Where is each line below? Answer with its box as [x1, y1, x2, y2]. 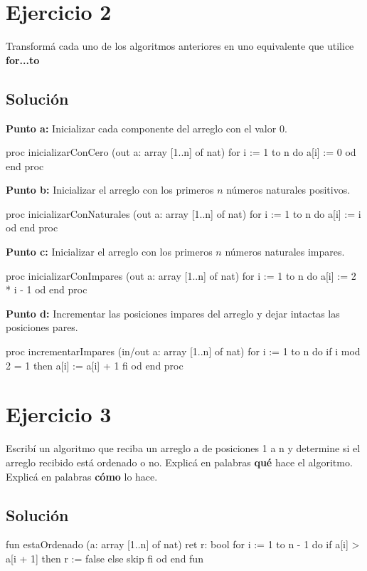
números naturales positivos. [226, 182, 351, 197]
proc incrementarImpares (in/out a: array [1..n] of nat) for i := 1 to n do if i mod [6, 344, 361, 359]
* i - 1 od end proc [6, 282, 87, 297]
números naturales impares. [225, 244, 345, 259]
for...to [6, 52, 40, 67]
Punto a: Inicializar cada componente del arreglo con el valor [6, 120, 277, 135]
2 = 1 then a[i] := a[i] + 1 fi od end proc [6, 357, 183, 372]
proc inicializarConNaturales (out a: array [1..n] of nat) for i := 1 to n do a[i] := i [6, 206, 361, 221]
